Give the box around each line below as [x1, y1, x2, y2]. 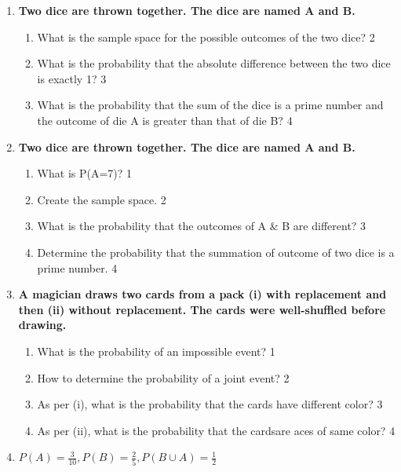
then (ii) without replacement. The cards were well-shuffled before [18, 301, 386, 317]
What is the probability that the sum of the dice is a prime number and [37, 97, 384, 113]
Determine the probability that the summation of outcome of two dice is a [37, 243, 395, 260]
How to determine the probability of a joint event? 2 [37, 369, 290, 386]
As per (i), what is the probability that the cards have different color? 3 [37, 396, 383, 412]
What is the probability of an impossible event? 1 [37, 342, 275, 359]
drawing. [18, 316, 67, 333]
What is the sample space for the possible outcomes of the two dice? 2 [37, 28, 375, 45]
